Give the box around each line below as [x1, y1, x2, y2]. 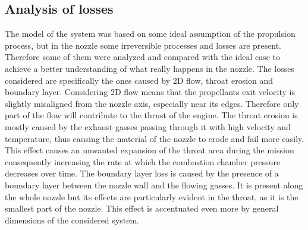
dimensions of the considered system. [5, 213, 139, 226]
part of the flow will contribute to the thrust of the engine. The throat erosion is [5, 109, 298, 121]
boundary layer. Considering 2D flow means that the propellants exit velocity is [5, 86, 295, 98]
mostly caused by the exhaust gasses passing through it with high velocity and [5, 120, 291, 133]
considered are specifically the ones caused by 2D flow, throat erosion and [5, 74, 274, 86]
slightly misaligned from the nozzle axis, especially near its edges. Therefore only [5, 97, 299, 109]
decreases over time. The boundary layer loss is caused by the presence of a [5, 167, 279, 179]
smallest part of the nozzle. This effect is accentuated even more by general [5, 202, 279, 215]
